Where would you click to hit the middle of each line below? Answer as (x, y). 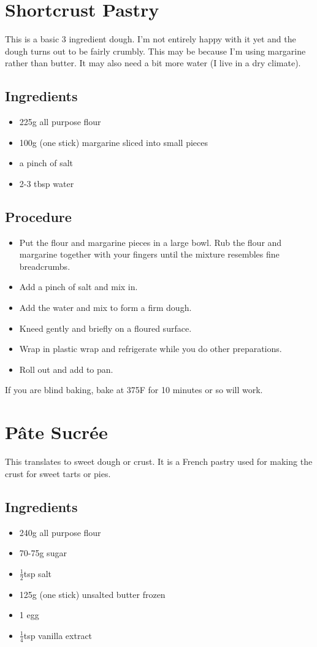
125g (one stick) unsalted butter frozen (92, 594)
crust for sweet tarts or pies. (58, 473)
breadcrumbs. (45, 266)
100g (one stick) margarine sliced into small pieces (113, 142)
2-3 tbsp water (47, 183)
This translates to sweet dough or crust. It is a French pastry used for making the (159, 461)
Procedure (38, 216)
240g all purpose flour (60, 532)
